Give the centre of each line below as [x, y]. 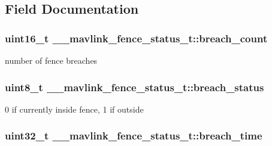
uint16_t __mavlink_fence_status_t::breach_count [136, 38]
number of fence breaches [51, 60]
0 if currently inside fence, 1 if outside [74, 109]
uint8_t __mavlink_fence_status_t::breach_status [135, 87]
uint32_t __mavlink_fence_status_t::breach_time [134, 136]
